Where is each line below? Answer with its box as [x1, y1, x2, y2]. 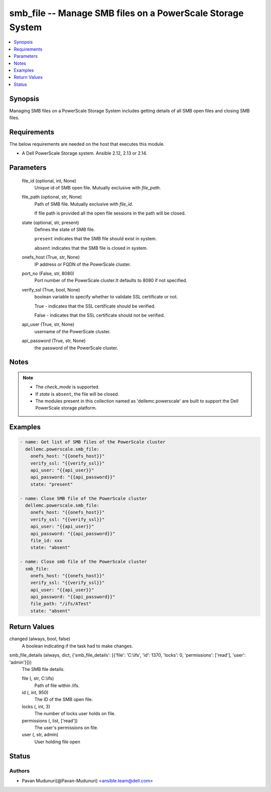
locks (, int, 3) [22, 704, 50, 710]
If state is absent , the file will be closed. [35, 391, 119, 397]
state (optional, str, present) [22, 219, 79, 226]
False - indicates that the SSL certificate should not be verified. [34, 312, 165, 318]
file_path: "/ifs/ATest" [30, 601, 92, 607]
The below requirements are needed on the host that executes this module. [9, 141, 165, 147]
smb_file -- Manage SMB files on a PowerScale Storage [9, 8, 244, 19]
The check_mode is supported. [35, 384, 100, 390]
